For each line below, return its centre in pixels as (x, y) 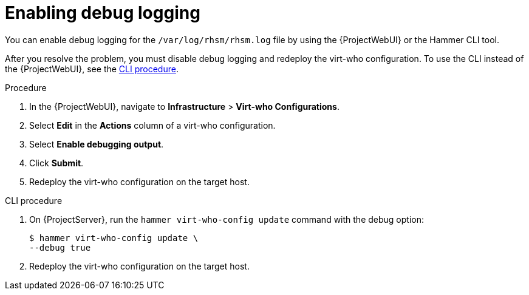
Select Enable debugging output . (97, 144)
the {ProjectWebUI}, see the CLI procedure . (92, 69)
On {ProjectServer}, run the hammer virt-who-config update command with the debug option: (227, 219)
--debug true (60, 247)
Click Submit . (56, 163)
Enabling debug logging (103, 13)
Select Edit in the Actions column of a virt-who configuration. (152, 125)
